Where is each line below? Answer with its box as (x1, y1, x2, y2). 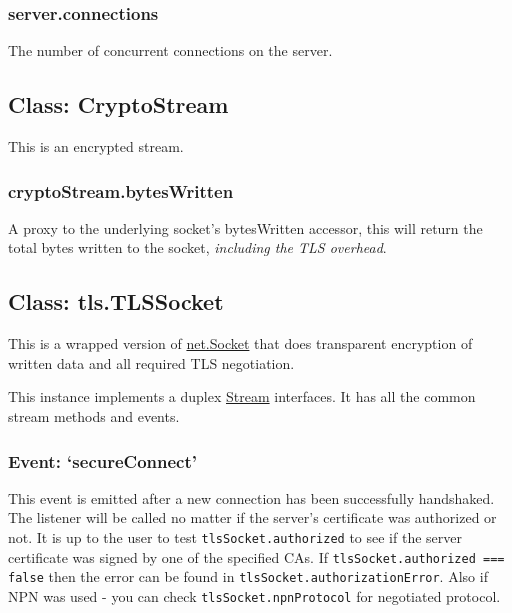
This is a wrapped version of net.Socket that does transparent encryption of (8, 333, 473, 354)
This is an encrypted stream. (8, 136, 184, 157)
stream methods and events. (8, 406, 180, 426)
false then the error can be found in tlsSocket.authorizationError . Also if (8, 566, 488, 587)
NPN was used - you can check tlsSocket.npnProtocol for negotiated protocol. (8, 585, 501, 606)
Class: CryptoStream (8, 89, 229, 120)
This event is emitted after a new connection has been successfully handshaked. (8, 487, 495, 508)
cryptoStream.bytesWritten (8, 178, 234, 203)
